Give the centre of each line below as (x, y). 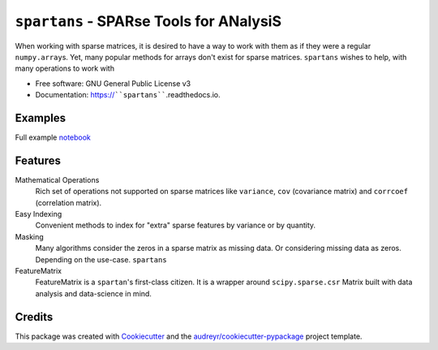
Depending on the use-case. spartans (101, 259)
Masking (29, 236)
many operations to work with (65, 68)
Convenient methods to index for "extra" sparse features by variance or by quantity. (176, 225)
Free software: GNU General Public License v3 (113, 83)
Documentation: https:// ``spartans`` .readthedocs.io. (128, 95)
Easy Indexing (39, 214)
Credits (34, 317)
